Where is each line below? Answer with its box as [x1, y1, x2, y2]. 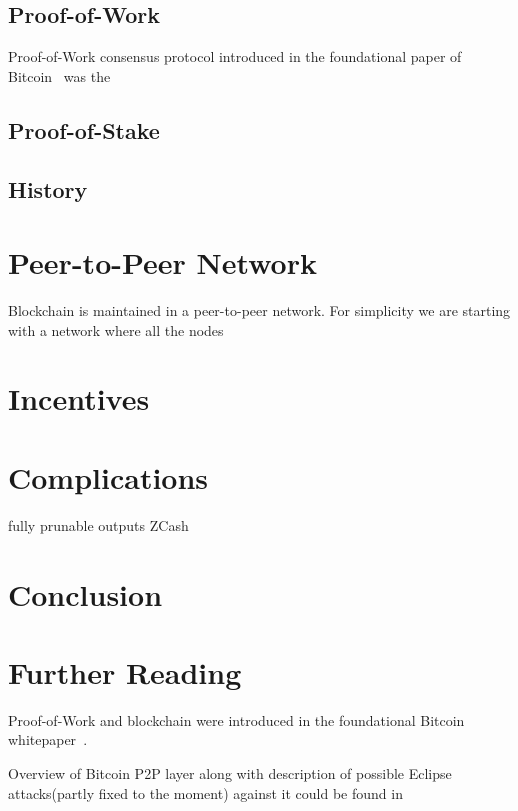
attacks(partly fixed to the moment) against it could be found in [8, 782, 403, 803]
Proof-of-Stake [8, 114, 160, 145]
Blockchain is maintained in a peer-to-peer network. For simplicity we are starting [8, 300, 511, 321]
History [8, 173, 88, 204]
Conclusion [8, 573, 163, 614]
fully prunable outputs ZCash [8, 514, 189, 535]
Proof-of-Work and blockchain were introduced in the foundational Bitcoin [8, 709, 465, 730]
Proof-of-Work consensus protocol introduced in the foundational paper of [8, 46, 462, 67]
